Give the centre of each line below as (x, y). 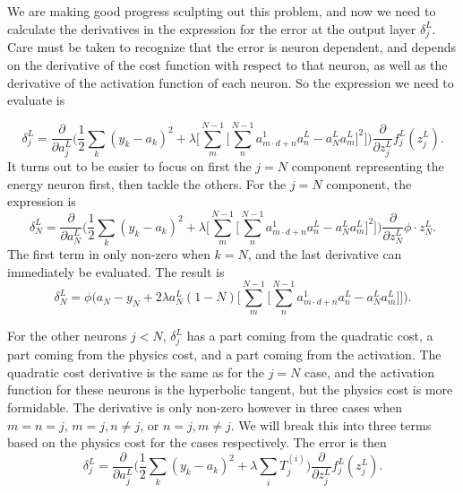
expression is (42, 201)
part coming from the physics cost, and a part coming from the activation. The (224, 355)
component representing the (368, 166)
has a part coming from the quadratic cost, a (310, 336)
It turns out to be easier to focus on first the (129, 166)
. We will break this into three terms (331, 424)
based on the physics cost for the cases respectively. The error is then (197, 442)
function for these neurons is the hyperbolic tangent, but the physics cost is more (230, 389)
